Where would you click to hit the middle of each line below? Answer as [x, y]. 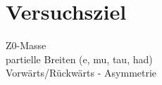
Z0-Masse [26, 45]
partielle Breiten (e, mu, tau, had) [79, 59]
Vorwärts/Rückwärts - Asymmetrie [81, 73]
